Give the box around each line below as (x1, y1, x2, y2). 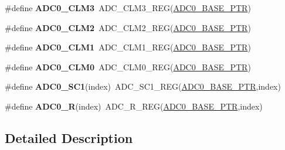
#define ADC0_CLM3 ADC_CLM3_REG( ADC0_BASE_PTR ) (5, 2, 251, 13)
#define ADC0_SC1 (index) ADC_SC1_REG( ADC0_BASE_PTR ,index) (5, 80, 281, 93)
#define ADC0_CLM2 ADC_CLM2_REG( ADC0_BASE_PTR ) (5, 21, 251, 33)
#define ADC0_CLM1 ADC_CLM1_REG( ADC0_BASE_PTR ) (5, 41, 251, 53)
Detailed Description (5, 128, 133, 146)
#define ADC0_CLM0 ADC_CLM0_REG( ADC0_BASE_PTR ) (5, 60, 251, 73)
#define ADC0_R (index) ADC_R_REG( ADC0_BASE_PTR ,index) (5, 100, 263, 112)
